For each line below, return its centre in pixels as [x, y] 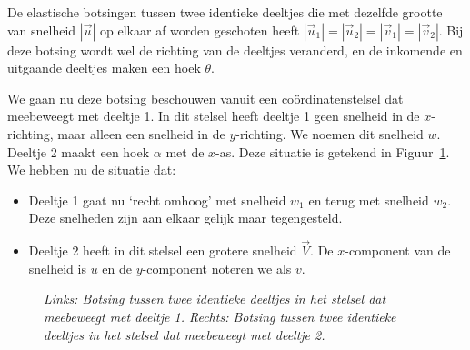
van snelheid [42, 30]
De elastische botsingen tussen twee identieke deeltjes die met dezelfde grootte [225, 12]
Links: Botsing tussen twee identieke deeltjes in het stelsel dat [215, 299]
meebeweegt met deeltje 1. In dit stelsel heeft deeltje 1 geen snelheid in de [214, 116]
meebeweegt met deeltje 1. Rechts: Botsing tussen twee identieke [220, 316]
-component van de [398, 250]
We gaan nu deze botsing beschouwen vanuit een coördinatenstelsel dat [205, 98]
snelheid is [57, 268]
